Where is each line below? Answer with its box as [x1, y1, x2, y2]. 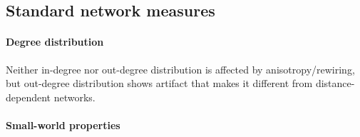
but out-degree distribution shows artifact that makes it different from [6, 76, 313, 91]
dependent [6, 89, 51, 104]
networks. [53, 89, 96, 104]
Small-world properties [6, 117, 120, 132]
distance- [315, 76, 355, 91]
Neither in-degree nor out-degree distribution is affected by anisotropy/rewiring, [6, 61, 355, 76]
